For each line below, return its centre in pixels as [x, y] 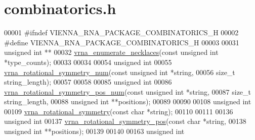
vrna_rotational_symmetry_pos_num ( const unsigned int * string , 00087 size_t [128, 91]
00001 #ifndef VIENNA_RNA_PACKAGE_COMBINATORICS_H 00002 [121, 32]
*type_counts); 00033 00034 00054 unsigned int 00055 [88, 62]
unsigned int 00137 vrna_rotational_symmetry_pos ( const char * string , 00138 [125, 121]
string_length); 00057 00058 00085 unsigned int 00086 [88, 82]
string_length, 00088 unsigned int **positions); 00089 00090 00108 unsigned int [128, 101]
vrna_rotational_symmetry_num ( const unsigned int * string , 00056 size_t [120, 72]
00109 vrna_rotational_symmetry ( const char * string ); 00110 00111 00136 [119, 111]
